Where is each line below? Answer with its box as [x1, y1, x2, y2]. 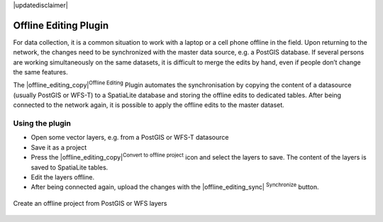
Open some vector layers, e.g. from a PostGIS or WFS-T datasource [30, 133, 229, 142]
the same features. [13, 68, 68, 77]
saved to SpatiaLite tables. [30, 163, 109, 172]
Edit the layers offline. [30, 172, 95, 181]
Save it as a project [30, 143, 87, 152]
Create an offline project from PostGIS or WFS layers [13, 199, 167, 207]
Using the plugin [13, 118, 71, 128]
